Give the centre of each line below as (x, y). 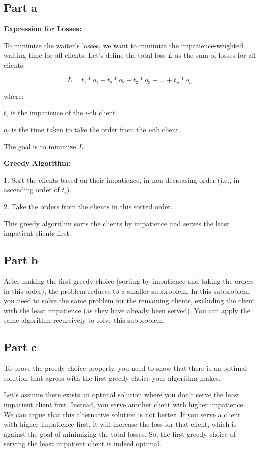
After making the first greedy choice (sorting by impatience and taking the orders (129, 281)
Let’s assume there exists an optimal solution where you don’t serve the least (122, 395)
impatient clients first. (38, 233)
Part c (20, 347)
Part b (21, 260)
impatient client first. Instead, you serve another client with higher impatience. (125, 404)
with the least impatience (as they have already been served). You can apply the (127, 310)
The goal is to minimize (40, 146)
